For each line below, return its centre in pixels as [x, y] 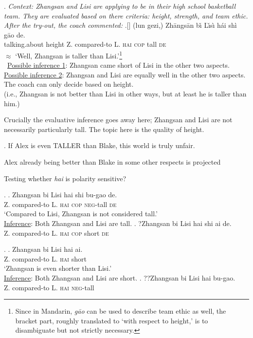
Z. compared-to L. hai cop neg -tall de [60, 204]
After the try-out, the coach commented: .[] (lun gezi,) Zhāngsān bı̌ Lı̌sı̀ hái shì [120, 25]
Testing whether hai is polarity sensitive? [65, 178]
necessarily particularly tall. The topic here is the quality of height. [104, 129]
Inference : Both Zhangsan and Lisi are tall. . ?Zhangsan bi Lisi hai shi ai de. [118, 223]
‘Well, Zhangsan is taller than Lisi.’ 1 [69, 55]
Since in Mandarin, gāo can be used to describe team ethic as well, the [121, 311]
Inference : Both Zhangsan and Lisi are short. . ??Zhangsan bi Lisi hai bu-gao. [120, 277]
